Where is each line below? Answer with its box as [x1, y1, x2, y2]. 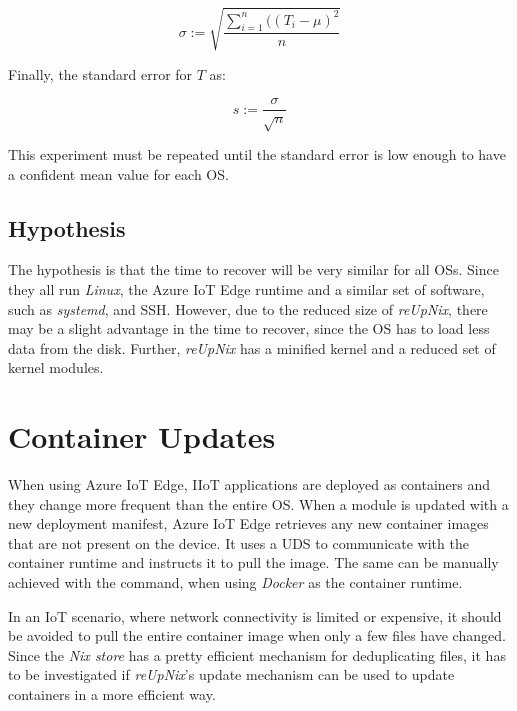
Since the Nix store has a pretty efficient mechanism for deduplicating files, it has [8, 644, 506, 665]
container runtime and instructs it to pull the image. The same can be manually [8, 552, 499, 573]
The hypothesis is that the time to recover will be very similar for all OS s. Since [8, 259, 499, 280]
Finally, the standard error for [8, 63, 193, 84]
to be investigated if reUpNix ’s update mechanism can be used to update [8, 664, 455, 685]
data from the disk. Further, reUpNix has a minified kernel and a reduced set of [8, 337, 496, 358]
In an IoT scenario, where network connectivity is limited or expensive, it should [8, 605, 502, 626]
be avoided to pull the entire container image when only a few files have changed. [8, 625, 506, 646]
